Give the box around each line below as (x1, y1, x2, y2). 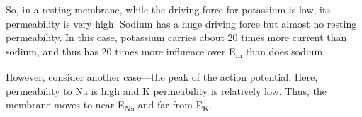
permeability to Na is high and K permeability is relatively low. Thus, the (6, 83, 327, 98)
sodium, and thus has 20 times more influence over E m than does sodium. (6, 43, 326, 60)
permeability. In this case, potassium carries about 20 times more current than (6, 30, 347, 45)
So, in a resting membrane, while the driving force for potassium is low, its (6, 2, 330, 16)
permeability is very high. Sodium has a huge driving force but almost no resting (6, 16, 357, 30)
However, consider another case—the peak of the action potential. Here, (6, 69, 318, 84)
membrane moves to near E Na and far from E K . (6, 97, 213, 113)
